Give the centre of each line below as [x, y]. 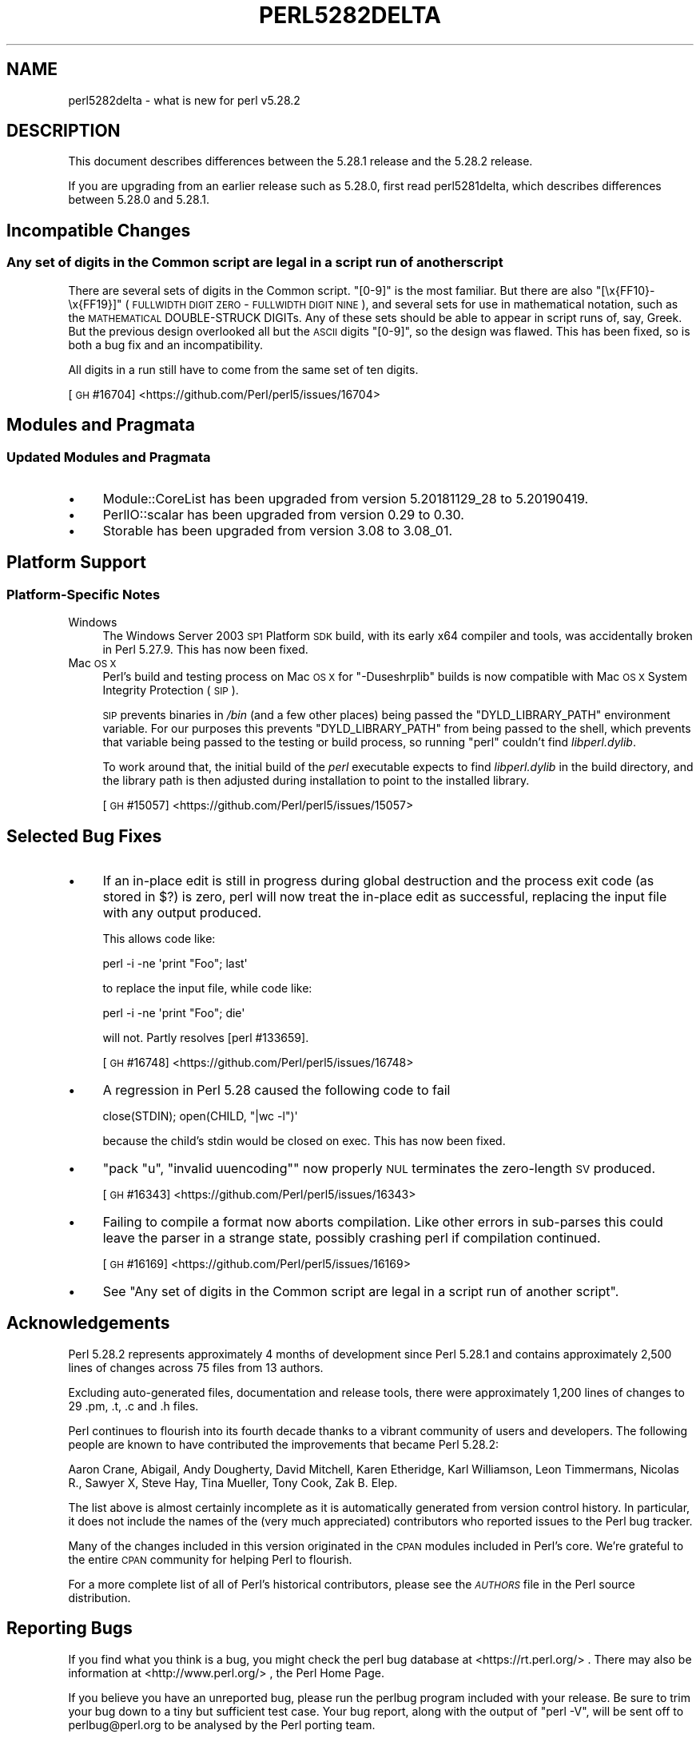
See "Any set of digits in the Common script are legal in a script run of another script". [361, 1291]
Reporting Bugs [70, 1629]
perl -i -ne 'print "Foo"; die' [174, 1012]
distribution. [99, 1597]
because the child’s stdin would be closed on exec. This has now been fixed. [304, 1140]
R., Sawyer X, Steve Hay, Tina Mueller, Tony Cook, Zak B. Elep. [233, 1482]
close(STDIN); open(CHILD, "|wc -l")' [200, 1116]
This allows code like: [159, 938]
